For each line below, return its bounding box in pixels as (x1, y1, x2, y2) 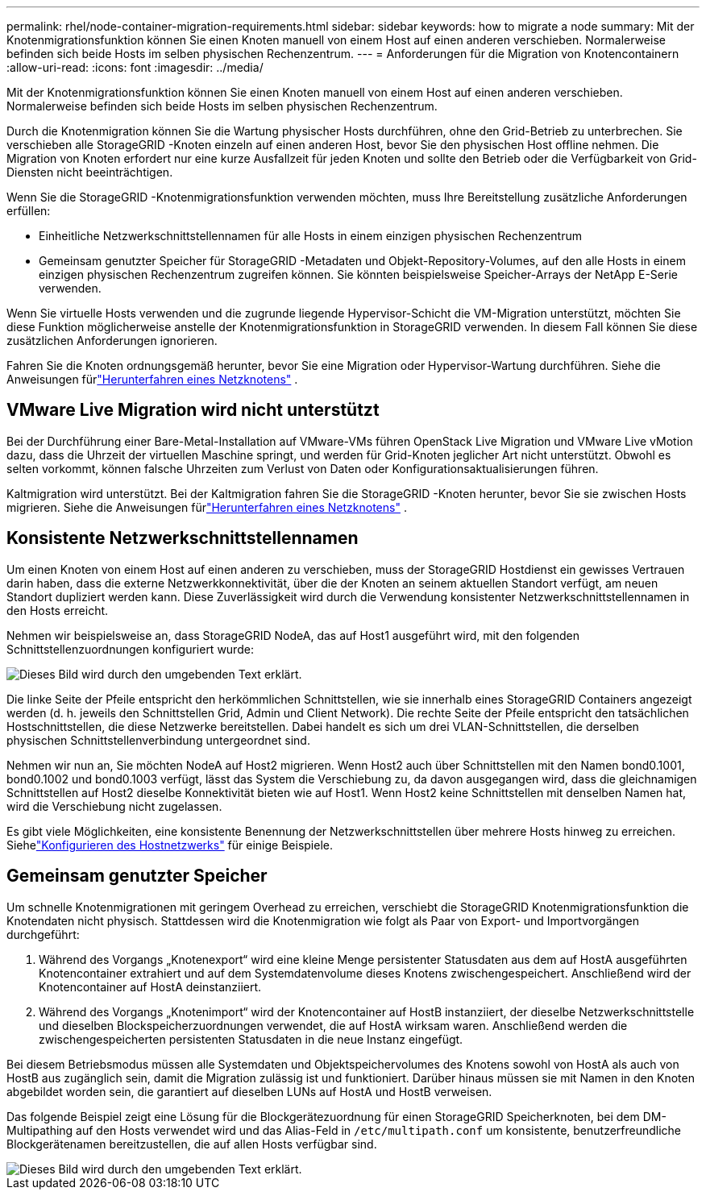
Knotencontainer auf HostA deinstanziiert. (39, 979, 262, 994)
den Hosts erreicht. (6, 603, 109, 617)
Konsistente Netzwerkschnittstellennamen (6, 528, 359, 549)
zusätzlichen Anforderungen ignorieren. (6, 334, 218, 347)
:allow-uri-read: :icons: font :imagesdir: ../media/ (6, 60, 264, 74)
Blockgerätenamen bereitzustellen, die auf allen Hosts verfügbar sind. (6, 1136, 377, 1151)
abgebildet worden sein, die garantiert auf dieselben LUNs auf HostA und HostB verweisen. (6, 1084, 492, 1098)
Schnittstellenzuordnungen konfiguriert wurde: (6, 642, 254, 656)
